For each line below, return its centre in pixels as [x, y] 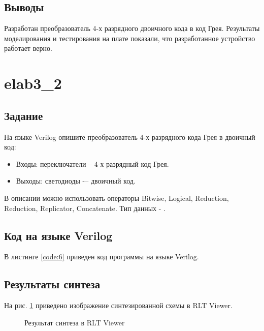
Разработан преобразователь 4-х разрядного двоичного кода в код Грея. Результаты [132, 28]
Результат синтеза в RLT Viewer [75, 322]
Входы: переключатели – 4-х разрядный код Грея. [92, 163]
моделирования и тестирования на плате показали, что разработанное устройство [130, 38]
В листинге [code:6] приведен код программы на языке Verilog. [102, 257]
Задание [24, 115]
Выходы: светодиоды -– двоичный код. [76, 181]
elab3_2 [33, 83]
